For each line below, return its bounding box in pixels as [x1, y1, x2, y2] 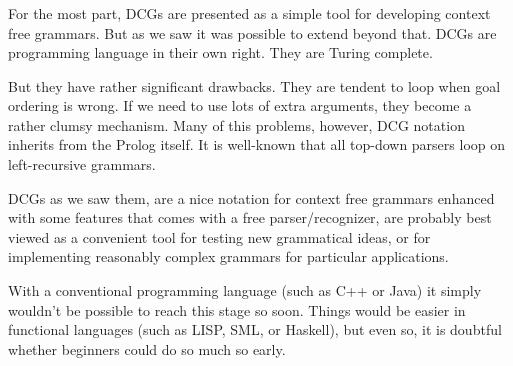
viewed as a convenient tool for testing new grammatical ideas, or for [8, 226, 431, 247]
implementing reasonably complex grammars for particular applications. [8, 246, 449, 267]
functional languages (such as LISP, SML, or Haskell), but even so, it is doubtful [8, 319, 502, 340]
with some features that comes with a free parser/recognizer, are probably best [8, 207, 492, 228]
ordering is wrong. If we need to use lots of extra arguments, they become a [8, 95, 472, 116]
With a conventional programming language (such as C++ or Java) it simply [8, 280, 482, 301]
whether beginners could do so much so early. [8, 338, 286, 359]
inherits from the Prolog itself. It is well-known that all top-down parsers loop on [8, 134, 506, 155]
